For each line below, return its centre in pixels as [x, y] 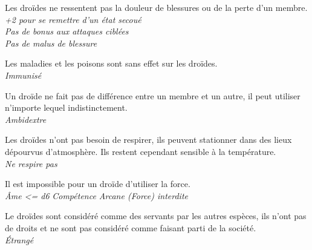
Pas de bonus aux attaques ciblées [67, 31]
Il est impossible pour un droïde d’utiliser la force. [98, 184]
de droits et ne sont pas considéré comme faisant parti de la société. [131, 227]
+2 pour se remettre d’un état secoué [73, 19]
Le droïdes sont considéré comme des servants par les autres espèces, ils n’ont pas [156, 216]
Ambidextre [26, 119]
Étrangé [19, 239]
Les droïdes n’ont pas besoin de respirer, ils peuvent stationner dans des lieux [148, 140]
